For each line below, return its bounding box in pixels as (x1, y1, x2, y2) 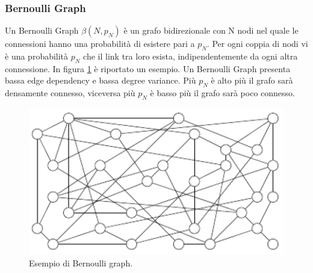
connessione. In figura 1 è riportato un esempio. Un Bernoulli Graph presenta (5, 62, 291, 75)
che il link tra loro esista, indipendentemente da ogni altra (83, 50, 298, 63)
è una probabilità (5, 50, 69, 63)
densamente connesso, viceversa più (5, 87, 135, 99)
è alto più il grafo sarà (211, 74, 293, 87)
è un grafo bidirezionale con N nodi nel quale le (123, 24, 299, 37)
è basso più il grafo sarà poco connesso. (150, 87, 295, 99)
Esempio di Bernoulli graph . (29, 256, 133, 269)
